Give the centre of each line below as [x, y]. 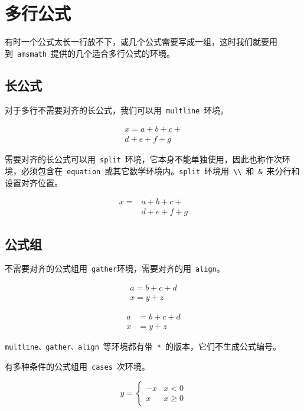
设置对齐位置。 [34, 182]
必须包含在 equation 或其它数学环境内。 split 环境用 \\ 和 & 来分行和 [160, 170]
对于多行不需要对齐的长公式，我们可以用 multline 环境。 [117, 110]
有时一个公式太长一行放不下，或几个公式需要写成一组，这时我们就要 [137, 42]
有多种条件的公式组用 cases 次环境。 [77, 366]
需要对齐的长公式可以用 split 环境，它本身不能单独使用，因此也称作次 [143, 159]
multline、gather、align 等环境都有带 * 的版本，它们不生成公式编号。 [143, 346]
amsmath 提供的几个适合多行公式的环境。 [96, 53]
